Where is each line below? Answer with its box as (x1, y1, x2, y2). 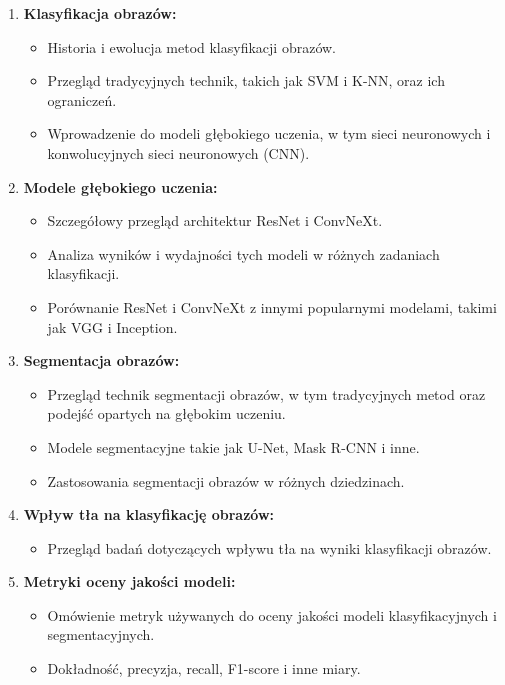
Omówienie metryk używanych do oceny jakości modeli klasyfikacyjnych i (47, 604, 497, 625)
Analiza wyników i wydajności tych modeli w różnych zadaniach (47, 243, 440, 264)
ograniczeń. (47, 89, 117, 110)
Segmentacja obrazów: (23, 350, 180, 371)
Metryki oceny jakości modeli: (23, 571, 236, 592)
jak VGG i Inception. (47, 316, 178, 337)
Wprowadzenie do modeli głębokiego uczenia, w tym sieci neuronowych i (47, 123, 491, 144)
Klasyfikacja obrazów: (23, 3, 177, 23)
